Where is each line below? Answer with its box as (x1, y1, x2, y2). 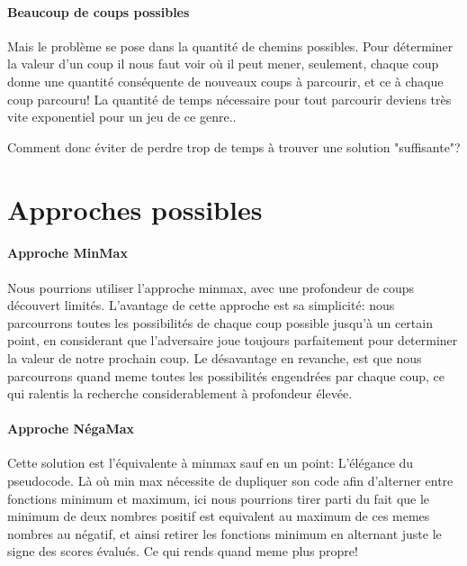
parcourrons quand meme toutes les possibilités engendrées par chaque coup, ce (7, 366, 445, 385)
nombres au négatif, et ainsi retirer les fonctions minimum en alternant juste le (7, 524, 442, 543)
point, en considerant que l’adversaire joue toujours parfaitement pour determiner (7, 331, 458, 350)
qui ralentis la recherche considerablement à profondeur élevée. (7, 384, 353, 403)
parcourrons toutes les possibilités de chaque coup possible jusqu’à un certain (7, 313, 433, 332)
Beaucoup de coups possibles (7, 2, 190, 21)
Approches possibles (7, 190, 263, 227)
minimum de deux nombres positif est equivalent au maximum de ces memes (7, 507, 430, 525)
